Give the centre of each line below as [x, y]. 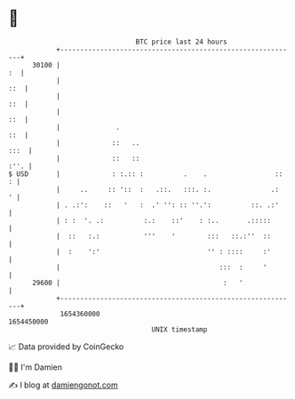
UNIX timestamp [179, 329]
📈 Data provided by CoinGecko [66, 347]
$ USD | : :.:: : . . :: [146, 174]
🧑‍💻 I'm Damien [36, 367]
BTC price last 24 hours [181, 42]
